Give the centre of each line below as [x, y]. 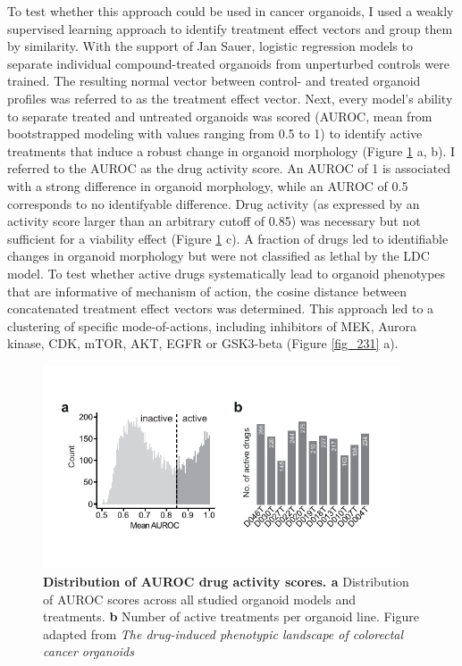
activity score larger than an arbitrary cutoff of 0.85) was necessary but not [214, 221]
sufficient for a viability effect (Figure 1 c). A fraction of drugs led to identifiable [228, 238]
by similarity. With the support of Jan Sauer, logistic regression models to [210, 46]
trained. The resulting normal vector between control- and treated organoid [214, 81]
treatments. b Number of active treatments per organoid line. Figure [231, 616]
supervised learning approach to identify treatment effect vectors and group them [230, 28]
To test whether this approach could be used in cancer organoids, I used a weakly [231, 11]
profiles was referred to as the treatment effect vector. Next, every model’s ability [230, 98]
